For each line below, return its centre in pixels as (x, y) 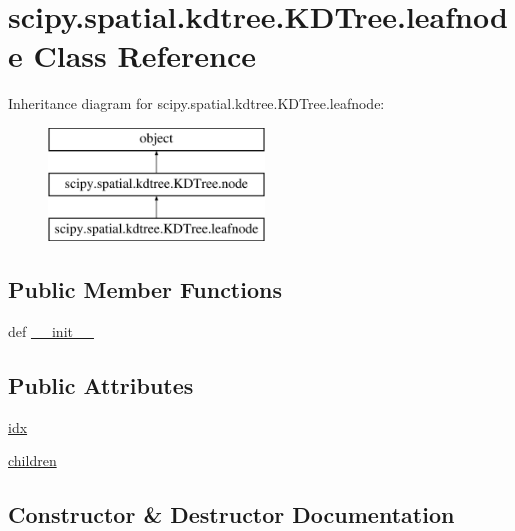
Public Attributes (101, 385)
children (32, 460)
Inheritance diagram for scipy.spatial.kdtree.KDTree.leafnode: (196, 103)
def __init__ (51, 331)
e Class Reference (132, 55)
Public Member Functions (145, 289)
